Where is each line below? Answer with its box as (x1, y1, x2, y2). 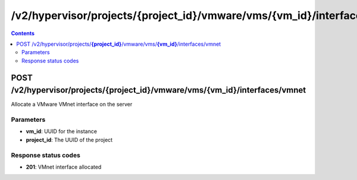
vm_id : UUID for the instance (26, 128, 98, 135)
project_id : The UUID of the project (26, 136, 113, 143)
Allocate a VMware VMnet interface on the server (11, 101, 133, 108)
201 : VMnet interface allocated (26, 163, 102, 170)
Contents (11, 30, 35, 37)
